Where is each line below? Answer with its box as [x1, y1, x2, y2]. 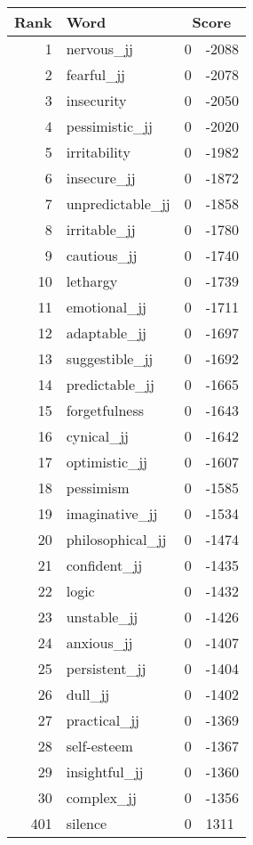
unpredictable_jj [66, 193, 170, 214]
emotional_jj [66, 297, 146, 317]
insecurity [66, 90, 127, 110]
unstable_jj [66, 606, 138, 627]
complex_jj [66, 787, 137, 808]
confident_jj [66, 555, 143, 575]
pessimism [66, 477, 130, 498]
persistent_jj [66, 658, 146, 678]
